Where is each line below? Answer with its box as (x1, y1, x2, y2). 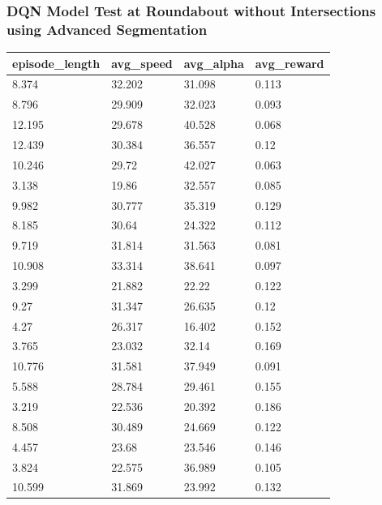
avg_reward (255, 54, 324, 71)
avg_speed (111, 54, 173, 71)
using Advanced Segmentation (6, 19, 208, 39)
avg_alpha (183, 54, 244, 71)
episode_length (12, 54, 101, 71)
